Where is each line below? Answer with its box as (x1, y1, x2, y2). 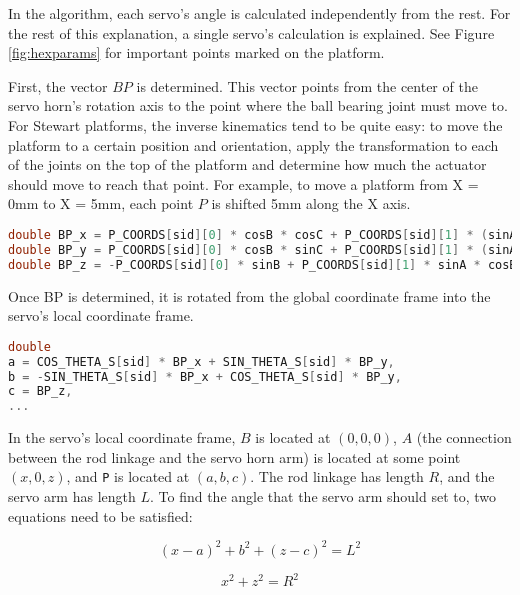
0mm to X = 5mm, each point (8, 193, 194, 214)
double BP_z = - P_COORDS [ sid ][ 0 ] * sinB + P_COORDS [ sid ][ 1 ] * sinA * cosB (8, 257, 517, 272)
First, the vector (8, 75, 108, 96)
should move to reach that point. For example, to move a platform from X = (8, 173, 479, 194)
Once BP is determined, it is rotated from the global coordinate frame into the (8, 285, 491, 306)
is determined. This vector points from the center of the (136, 75, 478, 96)
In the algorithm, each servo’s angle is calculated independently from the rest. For (8, 3, 511, 23)
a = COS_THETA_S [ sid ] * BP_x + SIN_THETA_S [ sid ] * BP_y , (8, 354, 395, 369)
